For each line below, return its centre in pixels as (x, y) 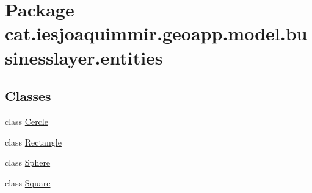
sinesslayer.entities (84, 57)
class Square (28, 182)
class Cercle (27, 121)
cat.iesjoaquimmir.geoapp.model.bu (156, 33)
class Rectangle (33, 142)
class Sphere (28, 162)
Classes (28, 96)
